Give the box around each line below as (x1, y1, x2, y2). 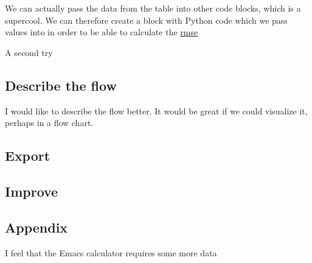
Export (5, 146, 50, 165)
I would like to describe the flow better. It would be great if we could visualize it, (5, 104, 308, 117)
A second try (5, 46, 53, 58)
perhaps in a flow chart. (5, 116, 94, 129)
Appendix (5, 217, 68, 236)
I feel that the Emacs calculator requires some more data (5, 246, 217, 259)
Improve (5, 181, 58, 200)
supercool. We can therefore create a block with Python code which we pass (5, 13, 288, 26)
